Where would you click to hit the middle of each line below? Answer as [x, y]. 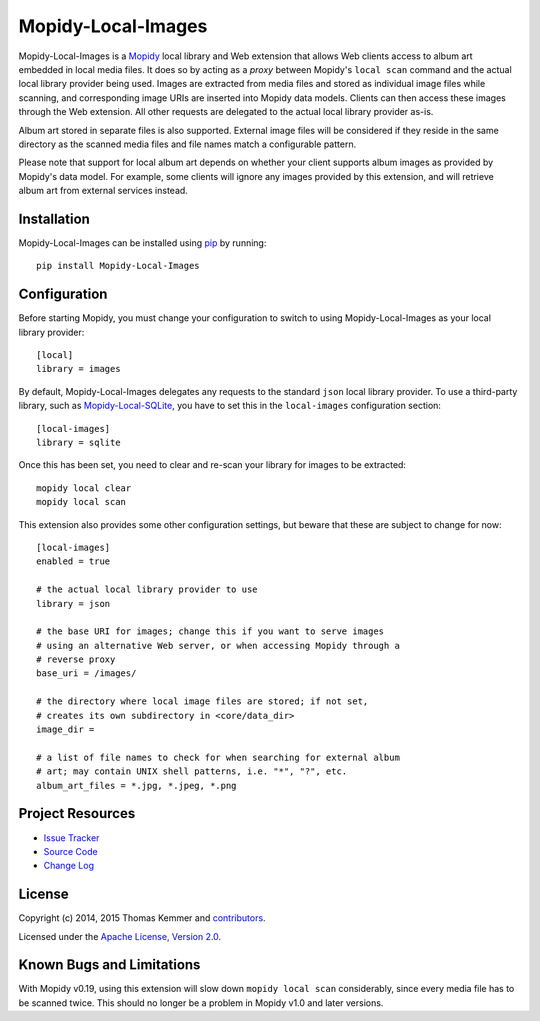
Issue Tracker [71, 837]
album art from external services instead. [103, 191]
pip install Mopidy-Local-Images [118, 266]
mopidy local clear [84, 488]
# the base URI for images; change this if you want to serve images [210, 631]
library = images [78, 369]
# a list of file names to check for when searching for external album [218, 757]
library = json [73, 603]
